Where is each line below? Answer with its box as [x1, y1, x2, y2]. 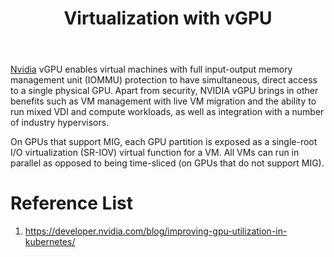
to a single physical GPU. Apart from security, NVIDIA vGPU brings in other [10, 85, 319, 97]
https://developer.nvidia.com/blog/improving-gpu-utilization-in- [24, 225, 288, 237]
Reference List [10, 192, 133, 215]
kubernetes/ [24, 236, 76, 248]
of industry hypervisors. [10, 117, 110, 129]
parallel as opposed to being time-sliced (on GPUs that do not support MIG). [10, 157, 325, 169]
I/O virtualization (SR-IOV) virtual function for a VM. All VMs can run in [10, 147, 300, 159]
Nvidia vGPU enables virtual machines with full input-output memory [10, 63, 293, 76]
